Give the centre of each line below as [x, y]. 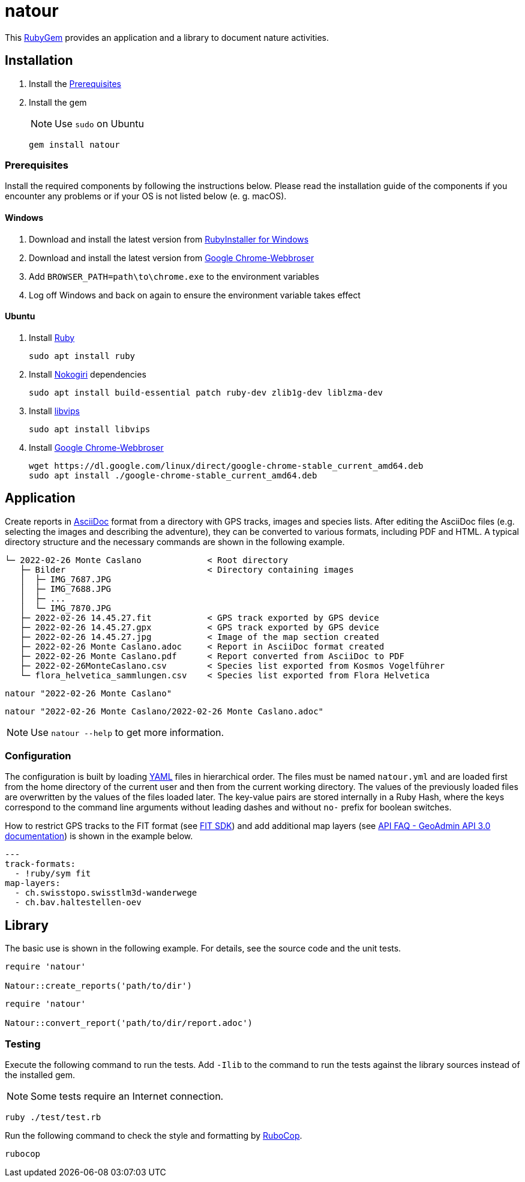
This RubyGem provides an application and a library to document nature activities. [167, 37]
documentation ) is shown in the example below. [99, 836]
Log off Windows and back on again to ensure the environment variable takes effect [195, 295]
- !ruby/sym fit [53, 874]
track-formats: [40, 864]
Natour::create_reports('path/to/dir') [98, 986]
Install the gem [58, 102]
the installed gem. [40, 1075]
